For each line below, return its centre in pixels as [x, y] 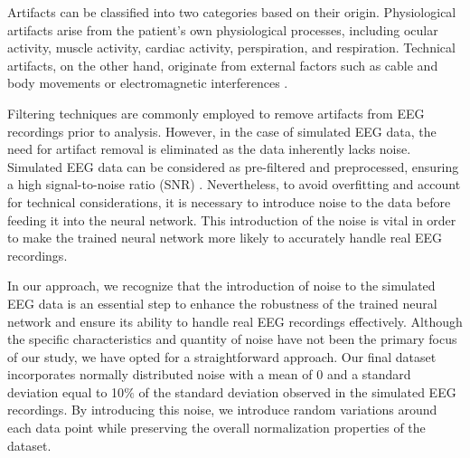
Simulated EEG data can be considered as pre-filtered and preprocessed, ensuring [233, 166]
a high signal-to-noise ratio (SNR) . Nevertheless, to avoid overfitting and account [234, 184]
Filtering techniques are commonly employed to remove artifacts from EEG [216, 113]
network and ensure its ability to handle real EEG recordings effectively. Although [235, 321]
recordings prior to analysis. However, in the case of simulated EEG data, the [222, 131]
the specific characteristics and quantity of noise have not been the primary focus [232, 339]
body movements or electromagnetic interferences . [148, 83]
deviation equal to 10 [66, 391]
